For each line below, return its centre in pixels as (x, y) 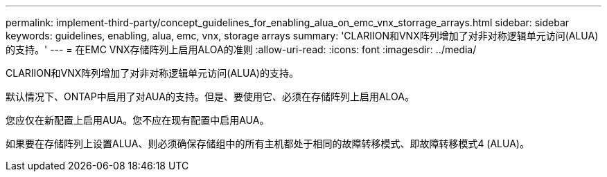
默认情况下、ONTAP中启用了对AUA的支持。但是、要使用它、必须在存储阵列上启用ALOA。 (210, 96)
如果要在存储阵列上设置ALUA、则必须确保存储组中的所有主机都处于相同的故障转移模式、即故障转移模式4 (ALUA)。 (267, 143)
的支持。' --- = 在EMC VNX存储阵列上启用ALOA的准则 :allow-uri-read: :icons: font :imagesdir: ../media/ (241, 49)
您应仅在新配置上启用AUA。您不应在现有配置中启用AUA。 (138, 120)
